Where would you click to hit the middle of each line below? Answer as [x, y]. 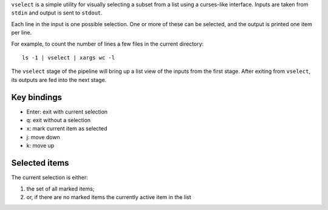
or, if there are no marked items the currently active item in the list [109, 197]
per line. [22, 33]
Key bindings [37, 97]
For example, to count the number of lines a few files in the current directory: [108, 44]
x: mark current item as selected [67, 129]
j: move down [43, 137]
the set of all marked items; [60, 189]
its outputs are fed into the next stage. [59, 80]
